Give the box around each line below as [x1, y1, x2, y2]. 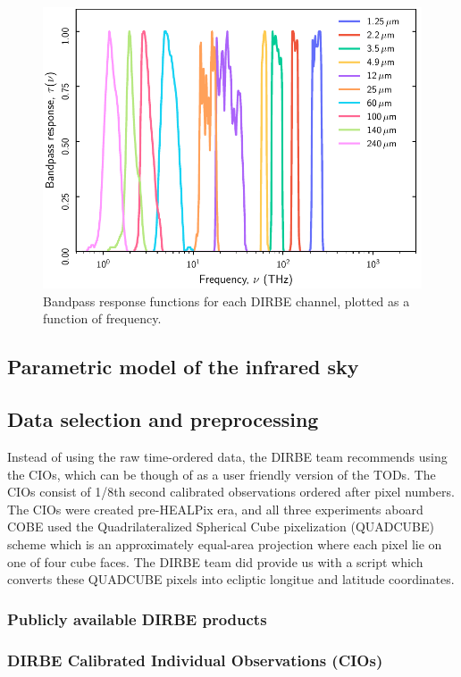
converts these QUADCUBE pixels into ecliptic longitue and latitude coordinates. [7, 570, 455, 589]
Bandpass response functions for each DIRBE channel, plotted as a [43, 291, 410, 310]
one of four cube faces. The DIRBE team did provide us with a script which [7, 552, 423, 571]
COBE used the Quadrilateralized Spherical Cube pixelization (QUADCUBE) [7, 517, 434, 536]
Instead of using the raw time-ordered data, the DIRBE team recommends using [7, 447, 448, 466]
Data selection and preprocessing [7, 405, 319, 433]
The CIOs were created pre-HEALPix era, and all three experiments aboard [7, 499, 423, 518]
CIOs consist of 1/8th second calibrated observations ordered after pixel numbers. [7, 482, 455, 501]
